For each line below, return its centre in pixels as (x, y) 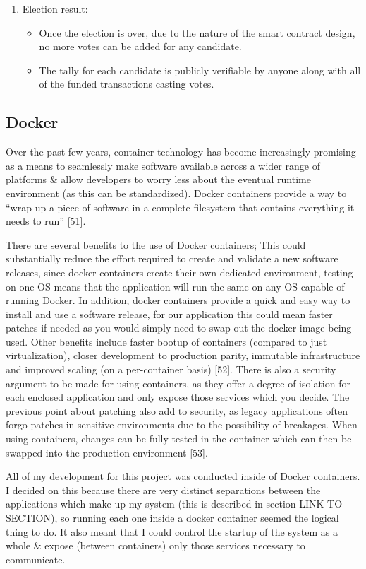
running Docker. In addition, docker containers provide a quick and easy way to (178, 300)
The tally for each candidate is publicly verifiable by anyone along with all (200, 70)
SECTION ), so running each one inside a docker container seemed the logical (172, 518)
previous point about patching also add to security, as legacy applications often (177, 410)
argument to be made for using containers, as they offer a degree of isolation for (178, 383)
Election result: (55, 8)
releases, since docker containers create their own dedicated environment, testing (179, 272)
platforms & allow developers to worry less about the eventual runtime (158, 179)
